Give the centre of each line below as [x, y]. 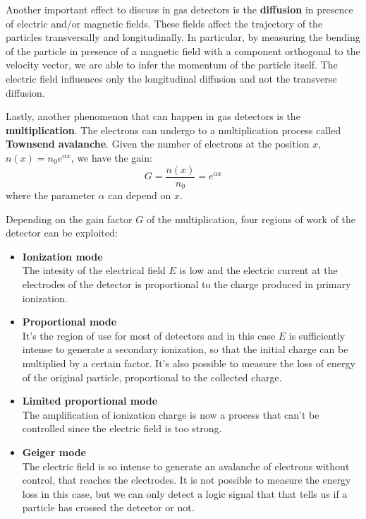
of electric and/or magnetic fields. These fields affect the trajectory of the [164, 23]
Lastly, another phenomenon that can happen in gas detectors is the [153, 116]
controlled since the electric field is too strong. [122, 428]
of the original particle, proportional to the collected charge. [152, 377]
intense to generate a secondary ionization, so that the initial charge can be [185, 349]
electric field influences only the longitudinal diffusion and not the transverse [171, 78]
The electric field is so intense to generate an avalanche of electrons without [186, 466]
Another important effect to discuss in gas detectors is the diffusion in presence [179, 9]
